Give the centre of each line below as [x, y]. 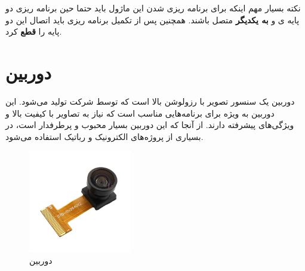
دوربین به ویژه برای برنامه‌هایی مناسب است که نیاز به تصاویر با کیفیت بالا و [140, 113]
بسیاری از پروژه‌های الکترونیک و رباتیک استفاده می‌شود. [104, 136]
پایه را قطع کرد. [34, 31]
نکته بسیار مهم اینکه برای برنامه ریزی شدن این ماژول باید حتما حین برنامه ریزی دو [153, 8]
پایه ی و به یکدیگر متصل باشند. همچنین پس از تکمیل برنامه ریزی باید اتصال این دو [152, 19]
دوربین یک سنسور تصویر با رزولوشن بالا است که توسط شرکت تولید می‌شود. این [150, 101]
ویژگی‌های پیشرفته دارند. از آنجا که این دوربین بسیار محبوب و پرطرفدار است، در [150, 125]
